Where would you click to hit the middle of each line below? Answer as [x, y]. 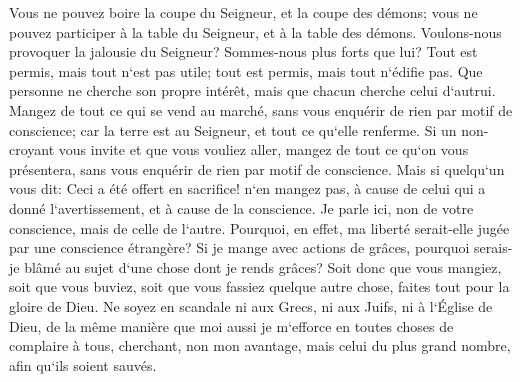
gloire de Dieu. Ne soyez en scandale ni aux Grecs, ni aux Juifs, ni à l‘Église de [251, 305]
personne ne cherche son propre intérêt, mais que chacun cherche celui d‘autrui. [252, 90]
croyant [32, 149]
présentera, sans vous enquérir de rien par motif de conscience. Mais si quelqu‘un [257, 168]
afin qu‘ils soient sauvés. [83, 364]
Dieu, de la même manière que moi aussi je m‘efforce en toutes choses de [231, 325]
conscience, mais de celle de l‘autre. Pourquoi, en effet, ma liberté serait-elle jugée [259, 227]
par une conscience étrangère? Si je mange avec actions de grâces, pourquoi [239, 247]
